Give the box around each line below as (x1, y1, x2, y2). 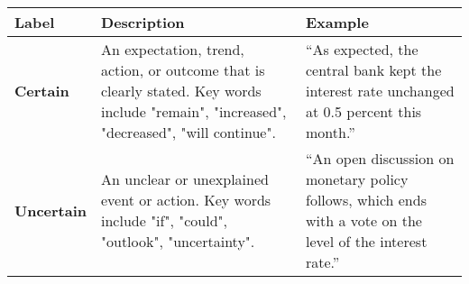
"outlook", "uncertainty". (101, 231, 255, 252)
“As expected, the (306, 39, 418, 60)
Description (101, 12, 185, 32)
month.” (306, 122, 355, 142)
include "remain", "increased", (101, 101, 287, 122)
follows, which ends (306, 189, 427, 210)
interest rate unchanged (306, 80, 455, 101)
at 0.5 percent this (306, 101, 422, 122)
